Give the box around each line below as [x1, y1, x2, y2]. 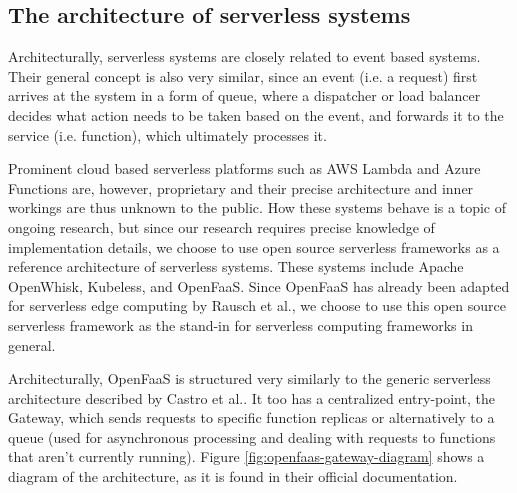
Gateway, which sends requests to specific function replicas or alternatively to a [8, 407, 495, 428]
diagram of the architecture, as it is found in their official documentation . [8, 466, 458, 487]
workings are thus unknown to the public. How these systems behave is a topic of [8, 197, 506, 218]
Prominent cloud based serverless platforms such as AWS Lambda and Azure [8, 158, 481, 179]
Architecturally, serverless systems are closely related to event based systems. [8, 46, 481, 67]
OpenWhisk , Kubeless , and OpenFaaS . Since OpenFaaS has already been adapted [8, 275, 510, 296]
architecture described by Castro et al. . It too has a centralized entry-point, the [8, 387, 495, 408]
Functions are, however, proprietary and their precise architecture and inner [8, 177, 474, 198]
